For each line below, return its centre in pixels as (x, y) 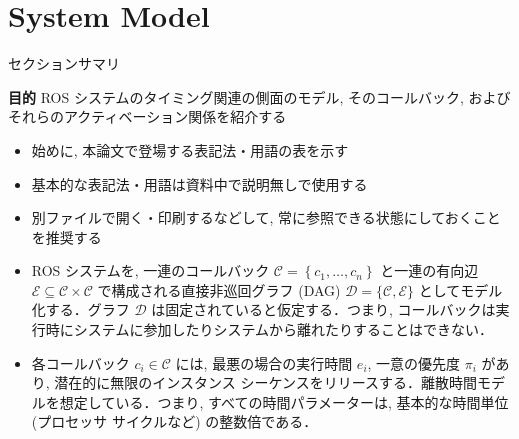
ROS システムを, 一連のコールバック (150, 270)
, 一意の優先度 (414, 362)
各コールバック (80, 362)
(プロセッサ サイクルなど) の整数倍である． (174, 421)
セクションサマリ (64, 63)
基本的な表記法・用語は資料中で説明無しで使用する (199, 183)
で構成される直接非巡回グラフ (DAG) (219, 289)
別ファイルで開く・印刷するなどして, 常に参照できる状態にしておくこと (266, 217)
